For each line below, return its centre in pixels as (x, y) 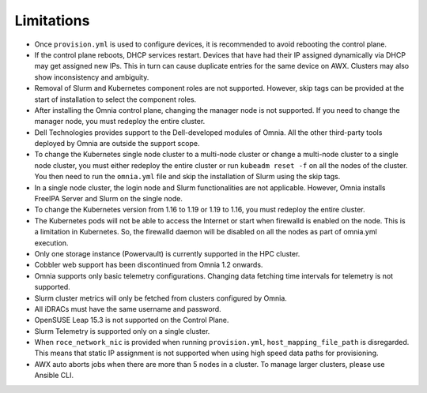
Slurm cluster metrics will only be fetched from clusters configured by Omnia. (161, 298)
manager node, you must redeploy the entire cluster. (120, 122)
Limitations (52, 21)
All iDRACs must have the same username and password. (128, 309)
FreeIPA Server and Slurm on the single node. (109, 199)
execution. (51, 243)
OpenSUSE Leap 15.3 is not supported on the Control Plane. (132, 320)
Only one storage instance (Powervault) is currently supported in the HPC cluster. (167, 253)
